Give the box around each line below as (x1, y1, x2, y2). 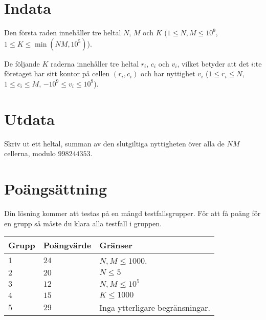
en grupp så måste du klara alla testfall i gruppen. (4, 218, 162, 228)
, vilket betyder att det (177, 58, 249, 69)
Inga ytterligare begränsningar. (99, 302, 211, 314)
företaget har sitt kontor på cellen (4, 68, 110, 79)
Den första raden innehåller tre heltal (4, 27, 121, 38)
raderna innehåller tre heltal (51, 58, 139, 69)
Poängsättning (4, 178, 107, 199)
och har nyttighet (141, 68, 195, 79)
